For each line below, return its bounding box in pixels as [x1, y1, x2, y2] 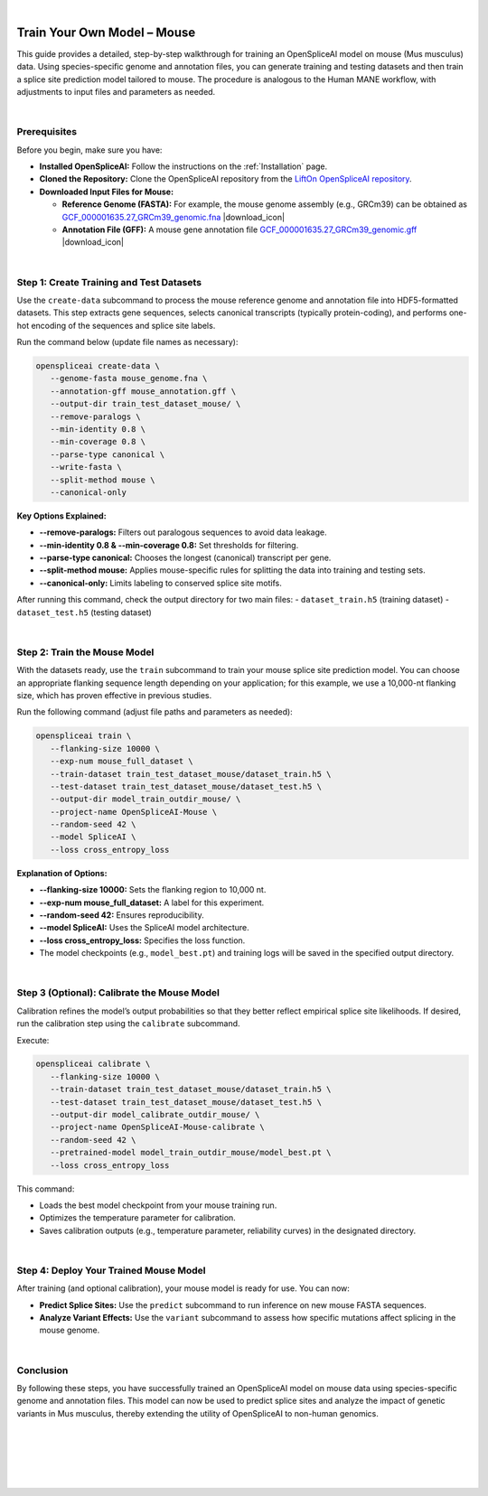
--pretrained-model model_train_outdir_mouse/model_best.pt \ [50, 1147, 332, 1158]
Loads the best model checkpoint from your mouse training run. [39, 1200, 277, 1211]
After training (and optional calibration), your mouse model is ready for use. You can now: [16, 1283, 350, 1294]
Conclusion [16, 1364, 69, 1377]
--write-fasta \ [50, 462, 122, 472]
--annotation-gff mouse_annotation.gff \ [50, 386, 237, 397]
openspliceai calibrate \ [35, 1059, 151, 1070]
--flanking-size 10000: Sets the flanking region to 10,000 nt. [39, 884, 267, 895]
